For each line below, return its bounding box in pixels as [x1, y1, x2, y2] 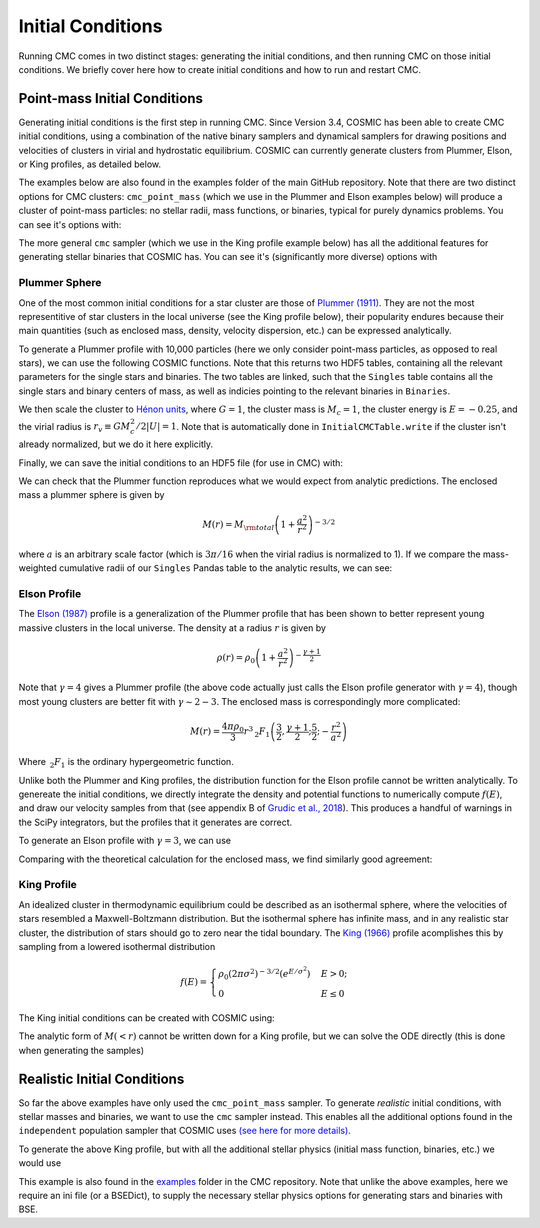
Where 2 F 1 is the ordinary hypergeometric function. [18, 756, 234, 770]
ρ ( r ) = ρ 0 [216, 652, 255, 665]
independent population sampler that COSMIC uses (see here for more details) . [18, 1125, 352, 1137]
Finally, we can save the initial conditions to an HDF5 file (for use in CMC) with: [18, 456, 344, 469]
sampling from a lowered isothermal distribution [18, 940, 216, 952]
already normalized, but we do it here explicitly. [18, 438, 214, 450]
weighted [18, 562, 57, 574]
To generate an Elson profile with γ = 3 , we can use [18, 835, 232, 847]
